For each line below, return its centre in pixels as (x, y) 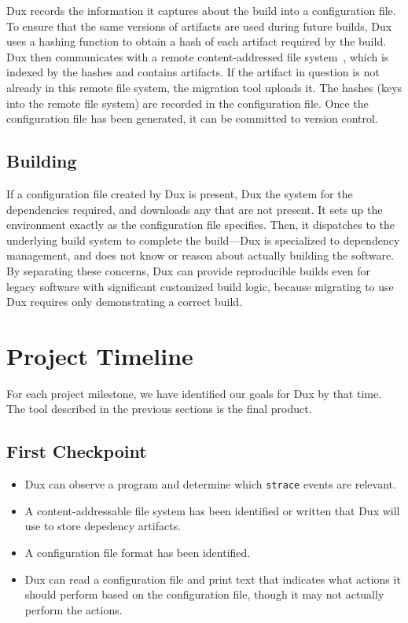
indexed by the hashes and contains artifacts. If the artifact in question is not (193, 72)
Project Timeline (100, 355)
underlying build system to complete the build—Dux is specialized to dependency (203, 240)
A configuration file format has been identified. (138, 553)
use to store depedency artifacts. (103, 526)
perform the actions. (74, 609)
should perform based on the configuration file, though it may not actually (204, 594)
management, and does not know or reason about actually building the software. (200, 255)
